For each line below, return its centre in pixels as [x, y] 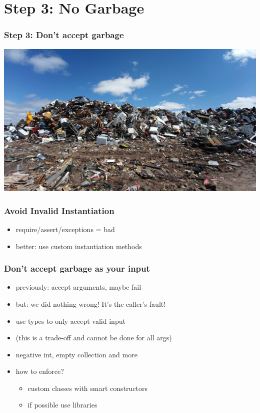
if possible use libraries [62, 405]
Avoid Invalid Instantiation [59, 210]
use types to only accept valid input [70, 321]
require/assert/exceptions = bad [65, 229]
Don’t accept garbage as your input [77, 268]
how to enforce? [40, 371]
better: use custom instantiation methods [79, 246]
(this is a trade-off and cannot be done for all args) [94, 338]
